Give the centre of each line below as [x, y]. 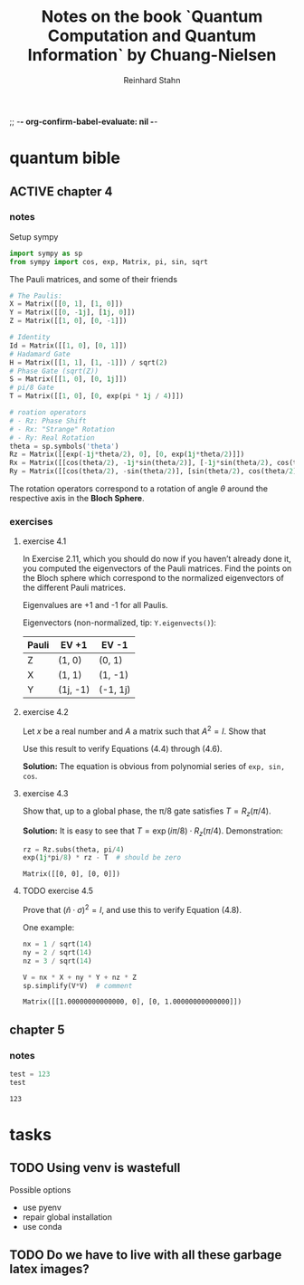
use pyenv [42, 1207]
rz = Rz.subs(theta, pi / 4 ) [73, 849]
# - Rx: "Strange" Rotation [62, 429]
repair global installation [67, 1217]
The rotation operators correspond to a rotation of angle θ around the [139, 489]
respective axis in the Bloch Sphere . [77, 499]
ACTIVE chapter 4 [61, 191]
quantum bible [65, 158]
